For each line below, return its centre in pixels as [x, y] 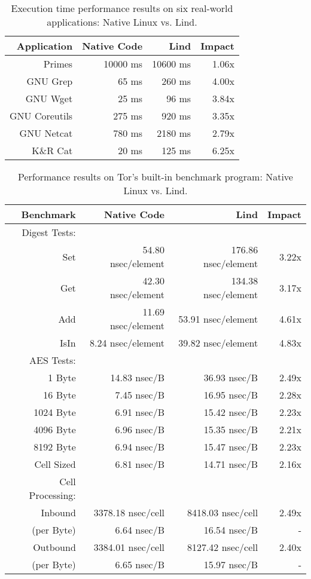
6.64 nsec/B [140, 530]
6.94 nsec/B [140, 447]
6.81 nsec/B [140, 464]
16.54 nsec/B [231, 530]
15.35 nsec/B [231, 429]
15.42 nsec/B [231, 412]
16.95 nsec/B [231, 395]
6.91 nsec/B [140, 412]
